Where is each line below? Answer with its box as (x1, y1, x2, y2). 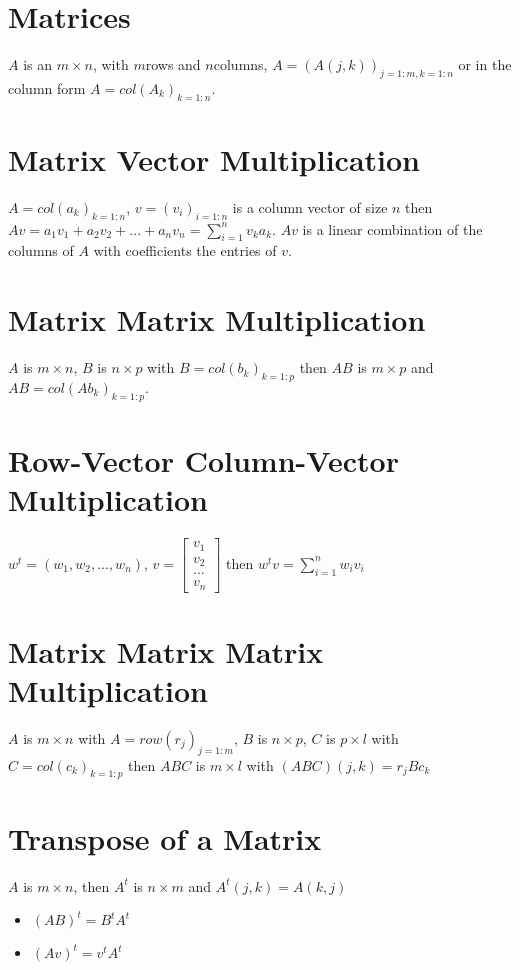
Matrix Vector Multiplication (8, 138, 420, 179)
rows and (145, 54, 201, 75)
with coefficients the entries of (93, 240, 277, 261)
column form (8, 77, 86, 98)
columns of (8, 240, 74, 261)
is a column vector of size (232, 196, 388, 217)
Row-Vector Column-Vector (8, 439, 399, 480)
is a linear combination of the (302, 218, 483, 239)
